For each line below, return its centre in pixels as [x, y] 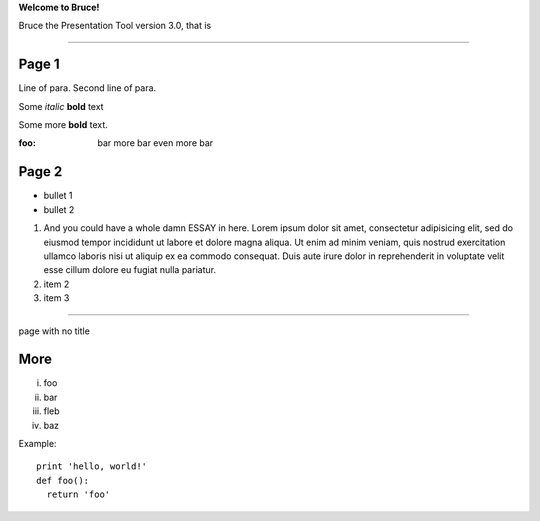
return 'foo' [78, 494]
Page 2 [40, 171]
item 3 [56, 298]
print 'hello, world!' [92, 466]
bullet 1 [58, 196]
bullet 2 [59, 209]
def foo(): [63, 480]
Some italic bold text [61, 106]
